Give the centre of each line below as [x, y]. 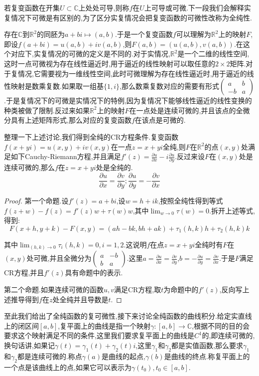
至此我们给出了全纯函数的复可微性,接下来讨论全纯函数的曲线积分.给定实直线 [128, 316]
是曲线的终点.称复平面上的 [207, 356]
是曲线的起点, [124, 356]
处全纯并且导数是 [80, 299]
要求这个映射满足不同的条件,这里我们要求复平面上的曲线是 [99, 335]
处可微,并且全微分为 [59, 258]
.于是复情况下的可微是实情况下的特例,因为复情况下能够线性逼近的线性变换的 [128, 100]
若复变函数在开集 [32, 7]
